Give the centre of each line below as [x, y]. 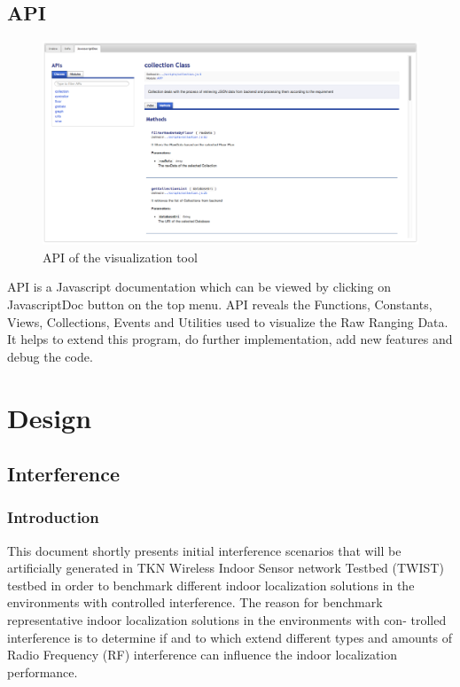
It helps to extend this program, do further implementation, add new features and [230, 339]
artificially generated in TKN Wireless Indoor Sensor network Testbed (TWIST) [226, 568]
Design [50, 417]
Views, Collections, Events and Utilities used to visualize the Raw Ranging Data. [228, 321]
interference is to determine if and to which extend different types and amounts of [230, 637]
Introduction [53, 517]
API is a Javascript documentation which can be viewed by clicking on [199, 287]
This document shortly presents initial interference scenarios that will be [204, 550]
